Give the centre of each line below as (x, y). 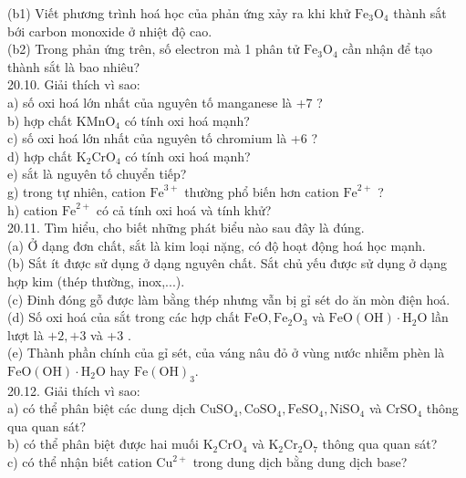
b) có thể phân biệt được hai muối (104, 444)
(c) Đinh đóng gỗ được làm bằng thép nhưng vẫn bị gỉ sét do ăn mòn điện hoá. (229, 299)
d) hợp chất (40, 156)
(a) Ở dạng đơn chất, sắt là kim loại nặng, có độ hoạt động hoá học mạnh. (217, 245)
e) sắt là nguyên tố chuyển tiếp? (97, 174)
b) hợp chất (40, 120)
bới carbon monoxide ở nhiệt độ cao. (110, 31)
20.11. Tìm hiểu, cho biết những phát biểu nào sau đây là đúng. (186, 228)
